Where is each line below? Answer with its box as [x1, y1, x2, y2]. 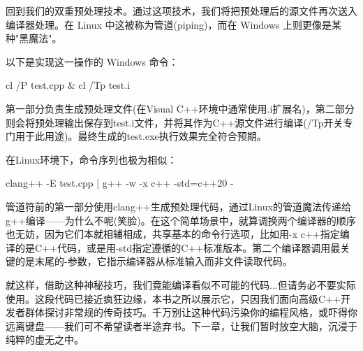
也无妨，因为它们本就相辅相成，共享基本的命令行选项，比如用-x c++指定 [6, 227, 340, 241]
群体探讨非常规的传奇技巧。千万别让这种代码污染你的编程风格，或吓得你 [24, 305, 357, 320]
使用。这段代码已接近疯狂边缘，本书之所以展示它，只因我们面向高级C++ [6, 291, 341, 306]
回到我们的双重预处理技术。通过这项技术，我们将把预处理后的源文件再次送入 [6, 3, 357, 17]
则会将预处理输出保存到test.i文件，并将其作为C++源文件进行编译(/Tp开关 [6, 115, 343, 129]
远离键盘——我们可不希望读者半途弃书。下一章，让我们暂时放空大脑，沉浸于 [6, 318, 357, 333]
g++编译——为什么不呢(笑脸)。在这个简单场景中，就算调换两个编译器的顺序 [6, 213, 356, 227]
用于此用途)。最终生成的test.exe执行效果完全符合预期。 [15, 129, 267, 143]
